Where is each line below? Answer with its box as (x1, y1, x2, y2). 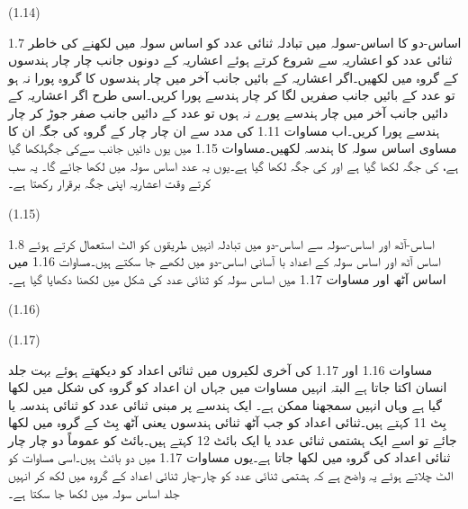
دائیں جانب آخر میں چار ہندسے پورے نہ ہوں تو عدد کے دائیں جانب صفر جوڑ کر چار (8, 103, 448, 121)
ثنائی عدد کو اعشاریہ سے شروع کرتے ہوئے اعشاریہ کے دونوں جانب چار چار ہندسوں (8, 50, 453, 69)
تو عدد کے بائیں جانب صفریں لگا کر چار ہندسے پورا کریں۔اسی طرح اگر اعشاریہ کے (8, 85, 455, 104)
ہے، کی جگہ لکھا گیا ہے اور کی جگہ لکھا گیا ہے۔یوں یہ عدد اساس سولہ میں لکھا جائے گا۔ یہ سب (8, 156, 459, 174)
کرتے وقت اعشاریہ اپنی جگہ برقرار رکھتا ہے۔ (8, 174, 211, 192)
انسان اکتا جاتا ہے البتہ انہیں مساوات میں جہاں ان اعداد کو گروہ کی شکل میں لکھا (8, 378, 447, 397)
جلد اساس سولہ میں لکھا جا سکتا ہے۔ (8, 483, 180, 502)
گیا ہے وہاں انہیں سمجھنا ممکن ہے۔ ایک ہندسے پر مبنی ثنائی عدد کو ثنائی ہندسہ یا (8, 395, 442, 414)
